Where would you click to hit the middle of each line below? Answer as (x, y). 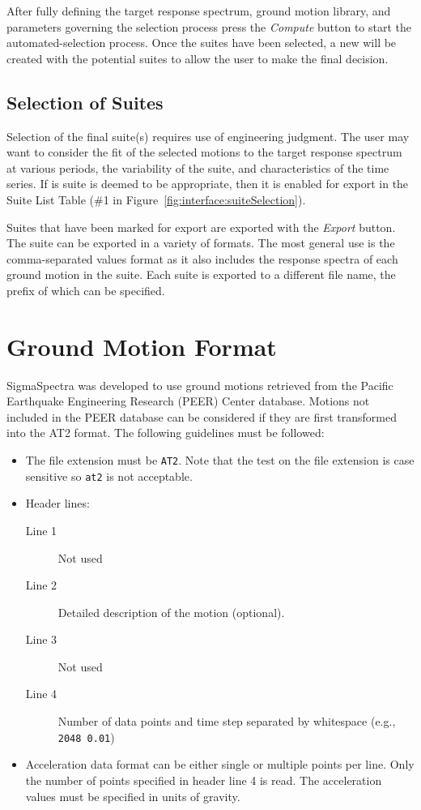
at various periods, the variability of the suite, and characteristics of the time (198, 167)
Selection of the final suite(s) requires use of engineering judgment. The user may (208, 136)
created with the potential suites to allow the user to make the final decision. (198, 58)
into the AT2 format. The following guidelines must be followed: (166, 433)
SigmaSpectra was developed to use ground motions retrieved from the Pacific (200, 385)
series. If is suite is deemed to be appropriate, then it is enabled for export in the (208, 184)
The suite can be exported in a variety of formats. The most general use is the (201, 243)
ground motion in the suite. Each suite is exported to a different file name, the (201, 274)
